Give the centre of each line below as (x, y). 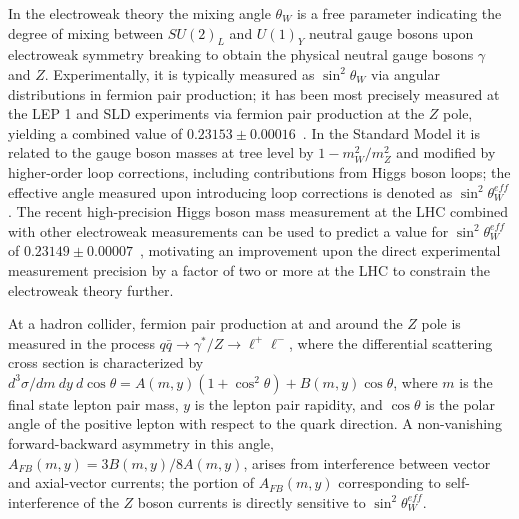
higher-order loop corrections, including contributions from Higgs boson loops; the (259, 171)
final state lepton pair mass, (93, 403)
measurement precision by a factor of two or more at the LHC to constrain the (249, 269)
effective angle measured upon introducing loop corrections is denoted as (230, 191)
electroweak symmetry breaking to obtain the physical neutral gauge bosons (241, 54)
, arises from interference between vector (367, 462)
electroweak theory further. (91, 289)
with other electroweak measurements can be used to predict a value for (228, 230)
